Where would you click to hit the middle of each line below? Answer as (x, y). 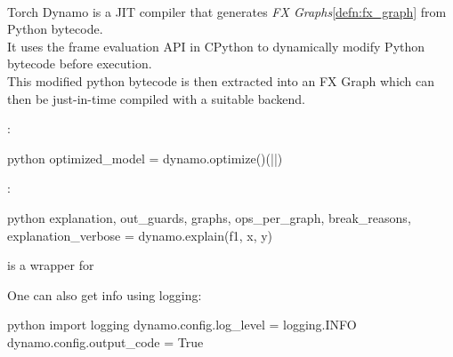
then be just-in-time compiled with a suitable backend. (156, 98)
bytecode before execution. (80, 63)
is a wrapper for (51, 265)
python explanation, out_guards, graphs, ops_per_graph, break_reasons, (209, 217)
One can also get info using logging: (105, 294)
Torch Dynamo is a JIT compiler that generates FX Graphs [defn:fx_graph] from (227, 11)
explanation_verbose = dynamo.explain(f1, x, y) (140, 235)
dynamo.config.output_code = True (105, 341)
